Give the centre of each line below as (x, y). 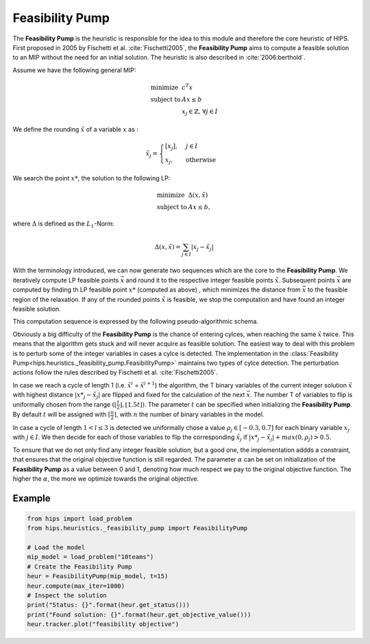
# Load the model (56, 548)
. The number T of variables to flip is (301, 395)
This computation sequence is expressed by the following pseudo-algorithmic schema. (136, 322)
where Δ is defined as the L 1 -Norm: (63, 224)
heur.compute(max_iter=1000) (76, 586)
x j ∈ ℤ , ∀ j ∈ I (200, 112)
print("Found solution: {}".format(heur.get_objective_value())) (139, 615)
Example (32, 498)
